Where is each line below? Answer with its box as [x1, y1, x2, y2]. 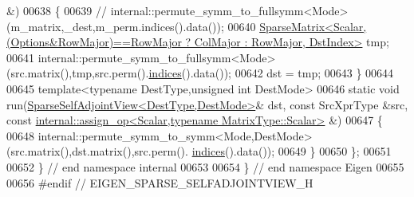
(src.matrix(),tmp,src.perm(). [6, 65, 149, 81]
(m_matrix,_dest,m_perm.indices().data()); [6, 18, 224, 34]
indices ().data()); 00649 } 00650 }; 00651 [191, 143, 392, 160]
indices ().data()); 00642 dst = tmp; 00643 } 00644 [148, 65, 394, 81]
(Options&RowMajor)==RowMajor [6, 33, 182, 50]
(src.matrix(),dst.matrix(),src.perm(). [6, 143, 188, 160]
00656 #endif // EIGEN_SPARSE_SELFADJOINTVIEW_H [6, 174, 313, 191]
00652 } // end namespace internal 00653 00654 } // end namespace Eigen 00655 [6, 158, 404, 175]
